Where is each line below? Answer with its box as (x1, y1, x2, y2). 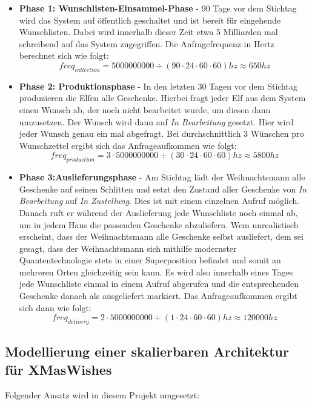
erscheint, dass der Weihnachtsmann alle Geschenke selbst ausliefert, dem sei (19, 230, 304, 243)
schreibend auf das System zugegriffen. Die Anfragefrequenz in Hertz (19, 37, 274, 50)
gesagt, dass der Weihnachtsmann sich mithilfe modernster (19, 242, 237, 254)
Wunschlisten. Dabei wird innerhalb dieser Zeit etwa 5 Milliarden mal (19, 25, 278, 38)
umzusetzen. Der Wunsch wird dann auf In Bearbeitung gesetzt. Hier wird (19, 115, 294, 128)
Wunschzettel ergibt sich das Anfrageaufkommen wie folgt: (19, 139, 237, 151)
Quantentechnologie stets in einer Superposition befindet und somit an (19, 254, 281, 266)
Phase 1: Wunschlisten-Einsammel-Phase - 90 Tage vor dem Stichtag (19, 2, 297, 14)
